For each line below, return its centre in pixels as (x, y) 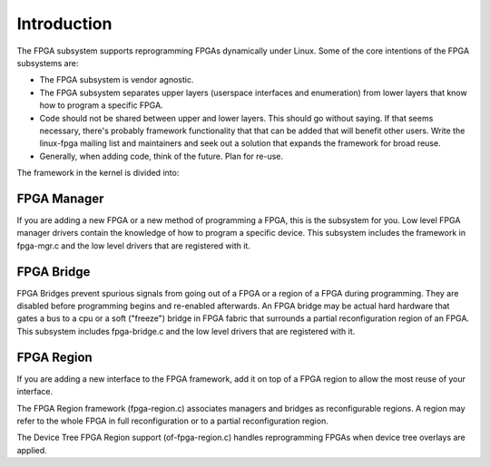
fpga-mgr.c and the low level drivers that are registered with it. (134, 246)
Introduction (64, 24)
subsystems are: (48, 63)
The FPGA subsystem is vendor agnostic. (117, 80)
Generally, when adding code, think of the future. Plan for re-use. (162, 156)
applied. (32, 450)
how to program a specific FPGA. (101, 105)
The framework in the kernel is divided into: (98, 173)
